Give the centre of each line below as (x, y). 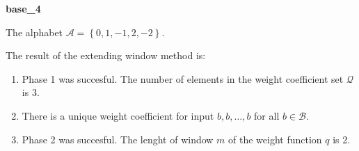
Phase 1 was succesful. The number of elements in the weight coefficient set (183, 78)
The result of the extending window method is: (106, 55)
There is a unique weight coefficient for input (118, 115)
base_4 (23, 8)
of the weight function (275, 139)
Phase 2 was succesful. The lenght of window (118, 139)
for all (267, 115)
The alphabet (34, 32)
